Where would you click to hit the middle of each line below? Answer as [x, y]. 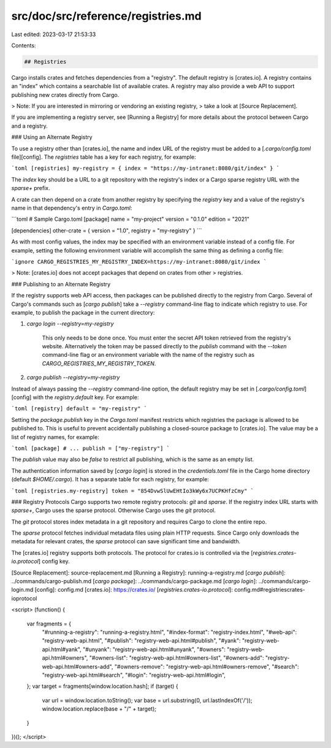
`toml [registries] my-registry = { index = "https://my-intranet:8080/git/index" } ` [146, 168]
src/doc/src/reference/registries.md [106, 16]
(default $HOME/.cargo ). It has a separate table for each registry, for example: [110, 479]
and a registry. [30, 126]
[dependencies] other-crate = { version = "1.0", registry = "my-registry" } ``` [107, 231]
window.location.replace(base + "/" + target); [99, 709]
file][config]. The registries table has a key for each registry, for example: [104, 157]
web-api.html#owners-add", [78, 666]
